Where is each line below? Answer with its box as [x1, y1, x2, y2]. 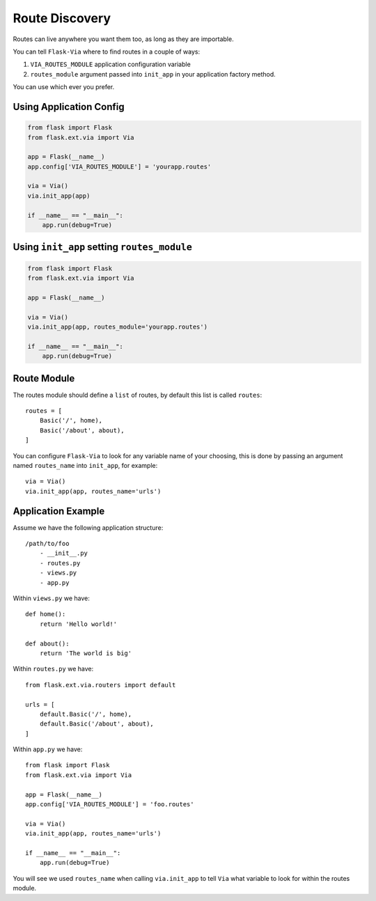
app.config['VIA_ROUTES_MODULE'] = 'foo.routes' [25, 801, 194, 808]
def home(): [25, 610, 66, 618]
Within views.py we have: [13, 594, 91, 602]
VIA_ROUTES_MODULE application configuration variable [30, 60, 191, 69]
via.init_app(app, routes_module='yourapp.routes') [27, 322, 208, 331]
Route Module [13, 373, 75, 384]
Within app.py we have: [13, 745, 83, 753]
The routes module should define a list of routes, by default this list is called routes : [13, 391, 263, 399]
